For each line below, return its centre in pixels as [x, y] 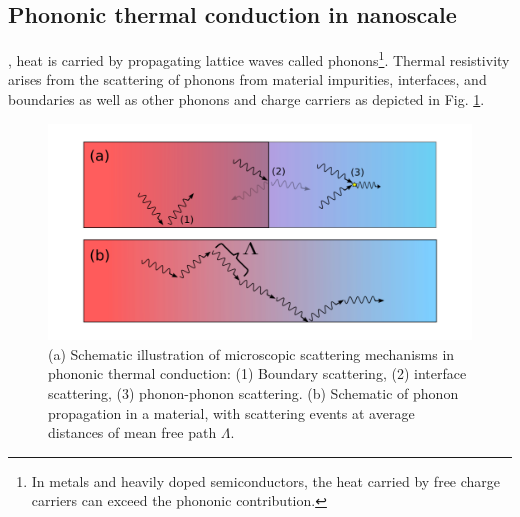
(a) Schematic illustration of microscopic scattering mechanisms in [251, 353]
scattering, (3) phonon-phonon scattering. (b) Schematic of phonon [253, 392]
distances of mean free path [132, 432]
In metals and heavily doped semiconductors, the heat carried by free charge [266, 480]
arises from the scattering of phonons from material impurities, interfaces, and [247, 79]
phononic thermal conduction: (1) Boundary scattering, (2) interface [257, 373]
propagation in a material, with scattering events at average [231, 412]
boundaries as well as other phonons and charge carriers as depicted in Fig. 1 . [246, 99]
